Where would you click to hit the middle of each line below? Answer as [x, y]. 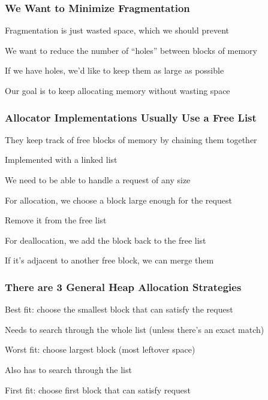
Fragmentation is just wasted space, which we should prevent [117, 30]
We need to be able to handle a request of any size [98, 180]
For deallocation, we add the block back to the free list [106, 240]
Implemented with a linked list [61, 160]
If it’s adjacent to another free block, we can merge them [109, 260]
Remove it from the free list [56, 220]
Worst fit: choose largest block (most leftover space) [100, 349]
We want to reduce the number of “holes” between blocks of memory [131, 50]
